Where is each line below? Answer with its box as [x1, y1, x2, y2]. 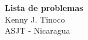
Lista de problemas [5, 2, 83, 13]
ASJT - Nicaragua [5, 24, 70, 37]
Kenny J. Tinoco [5, 13, 65, 25]
